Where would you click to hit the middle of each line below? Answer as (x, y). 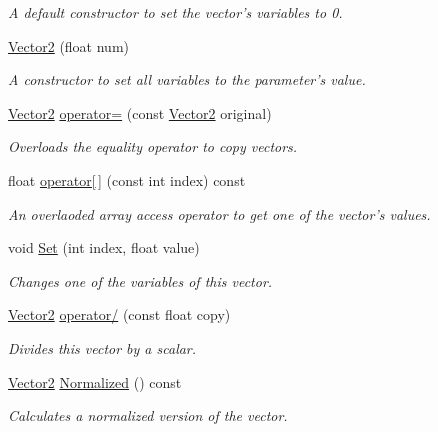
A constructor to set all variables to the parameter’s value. (187, 79)
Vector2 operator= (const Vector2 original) (140, 112)
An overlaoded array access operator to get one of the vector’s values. (219, 213)
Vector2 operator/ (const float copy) (119, 314)
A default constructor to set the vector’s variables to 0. (175, 12)
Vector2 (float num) (69, 45)
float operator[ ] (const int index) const (127, 179)
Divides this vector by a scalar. (102, 347)
